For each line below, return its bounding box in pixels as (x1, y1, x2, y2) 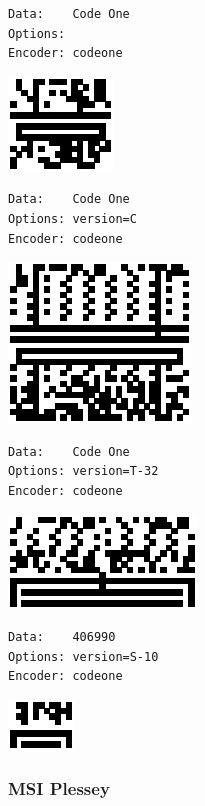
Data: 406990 (8, 630, 116, 645)
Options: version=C (8, 211, 137, 226)
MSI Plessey (8, 776, 110, 801)
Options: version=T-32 (8, 464, 159, 479)
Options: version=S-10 (8, 649, 159, 664)
